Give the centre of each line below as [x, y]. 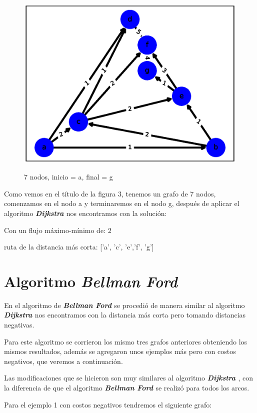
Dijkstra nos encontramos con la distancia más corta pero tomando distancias [125, 315]
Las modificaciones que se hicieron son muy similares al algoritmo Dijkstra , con [129, 378]
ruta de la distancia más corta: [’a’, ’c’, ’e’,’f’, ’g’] [79, 247]
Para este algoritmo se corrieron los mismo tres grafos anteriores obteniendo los [126, 341]
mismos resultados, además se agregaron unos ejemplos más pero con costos [120, 351]
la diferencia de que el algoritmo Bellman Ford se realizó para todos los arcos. [127, 388]
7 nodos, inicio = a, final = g [68, 177]
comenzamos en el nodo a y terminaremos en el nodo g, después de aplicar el [122, 203]
